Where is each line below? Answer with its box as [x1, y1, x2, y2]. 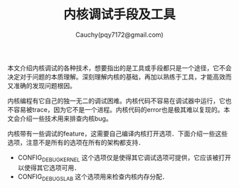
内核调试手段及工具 [63, 6, 176, 23]
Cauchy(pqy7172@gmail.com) [75, 30, 164, 39]
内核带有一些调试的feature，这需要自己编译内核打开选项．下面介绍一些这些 [7, 129, 228, 138]
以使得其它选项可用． [17, 163, 80, 172]
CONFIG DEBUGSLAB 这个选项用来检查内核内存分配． [17, 172, 169, 182]
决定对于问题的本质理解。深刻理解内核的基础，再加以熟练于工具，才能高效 [7, 72, 225, 81]
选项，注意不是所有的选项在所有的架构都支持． [7, 138, 144, 146]
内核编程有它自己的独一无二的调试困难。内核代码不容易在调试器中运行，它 [7, 96, 225, 105]
